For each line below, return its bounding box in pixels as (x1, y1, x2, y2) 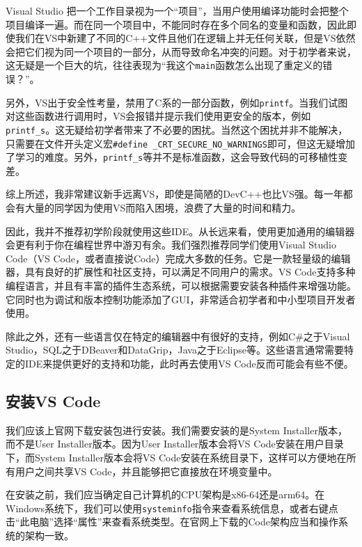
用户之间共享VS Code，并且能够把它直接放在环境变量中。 (15, 463, 278, 478)
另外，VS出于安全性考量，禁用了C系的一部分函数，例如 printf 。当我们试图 (6, 95, 348, 109)
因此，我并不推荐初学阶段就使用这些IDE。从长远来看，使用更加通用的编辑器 (6, 223, 355, 238)
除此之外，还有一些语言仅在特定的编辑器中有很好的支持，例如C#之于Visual (6, 328, 350, 343)
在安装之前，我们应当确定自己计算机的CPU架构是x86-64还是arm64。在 (6, 487, 325, 502)
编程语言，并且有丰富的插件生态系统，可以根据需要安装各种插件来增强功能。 (6, 278, 356, 292)
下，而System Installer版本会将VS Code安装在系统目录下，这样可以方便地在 (6, 450, 347, 464)
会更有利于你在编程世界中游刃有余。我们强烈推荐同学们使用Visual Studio (6, 237, 336, 252)
